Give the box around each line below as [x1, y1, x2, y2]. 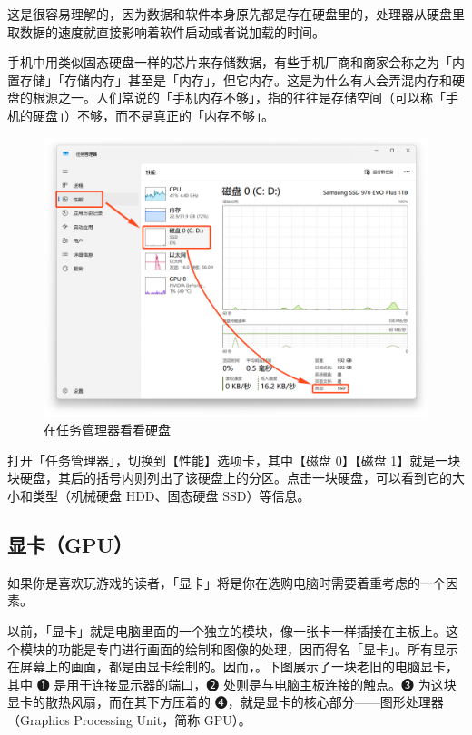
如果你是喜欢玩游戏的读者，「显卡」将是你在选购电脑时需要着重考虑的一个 [7, 573, 446, 592]
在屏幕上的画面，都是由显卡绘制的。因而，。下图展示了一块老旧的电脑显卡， [7, 657, 458, 676]
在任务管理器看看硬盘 [44, 420, 171, 439]
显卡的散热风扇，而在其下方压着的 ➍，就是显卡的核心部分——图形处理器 [7, 692, 444, 711]
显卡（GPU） [7, 530, 133, 558]
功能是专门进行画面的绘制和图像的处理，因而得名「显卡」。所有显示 [57, 639, 458, 658]
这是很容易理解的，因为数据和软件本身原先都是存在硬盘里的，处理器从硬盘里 [7, 5, 465, 23]
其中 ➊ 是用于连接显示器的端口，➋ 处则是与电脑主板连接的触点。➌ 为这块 [7, 674, 457, 693]
